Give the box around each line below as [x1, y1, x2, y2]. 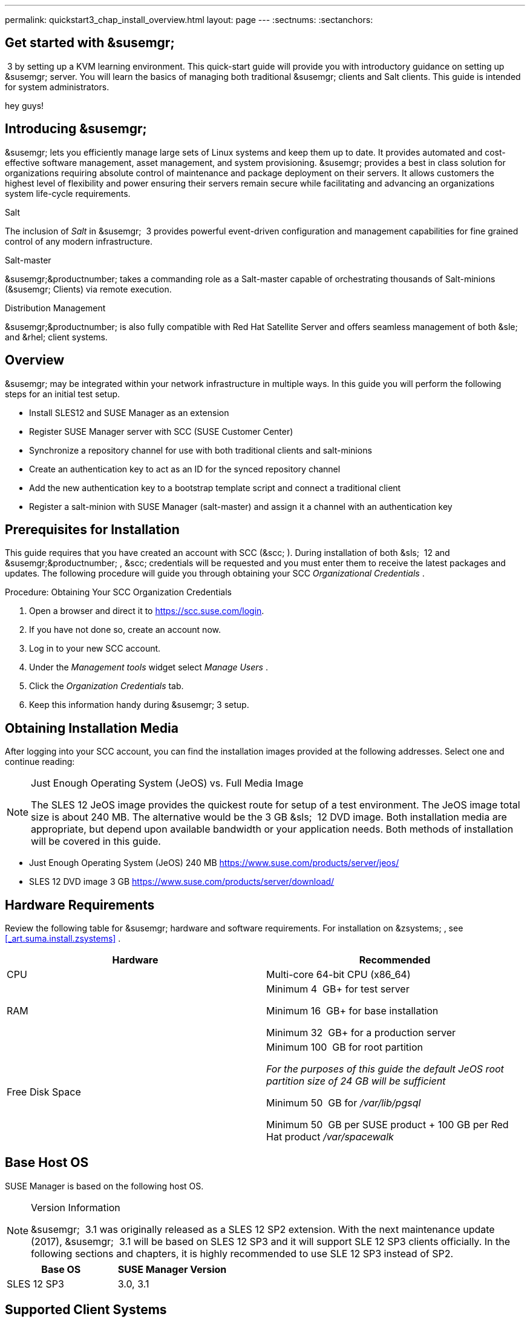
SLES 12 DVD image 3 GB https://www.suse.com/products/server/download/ [29, 876, 335, 887]
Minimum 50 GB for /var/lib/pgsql [266, 1097, 421, 1109]
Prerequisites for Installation [5, 521, 180, 537]
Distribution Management [5, 302, 106, 313]
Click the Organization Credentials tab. [29, 681, 184, 692]
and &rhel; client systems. [5, 331, 108, 342]
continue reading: [5, 756, 75, 767]
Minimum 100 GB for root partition [266, 1041, 423, 1054]
